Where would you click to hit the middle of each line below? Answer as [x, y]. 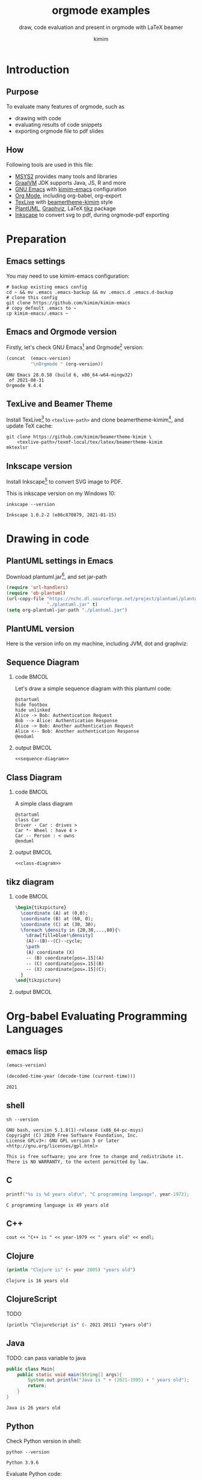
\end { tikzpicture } [38, 981]
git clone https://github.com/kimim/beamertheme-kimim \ [79, 437]
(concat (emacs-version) [38, 359]
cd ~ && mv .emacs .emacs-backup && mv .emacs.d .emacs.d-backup [90, 292]
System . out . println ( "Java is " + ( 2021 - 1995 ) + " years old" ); [109, 1380]
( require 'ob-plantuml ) [36, 593]
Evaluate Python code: [34, 1473]
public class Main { [31, 1369]
